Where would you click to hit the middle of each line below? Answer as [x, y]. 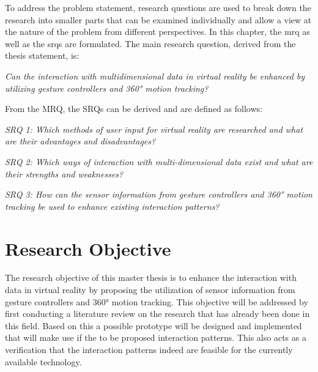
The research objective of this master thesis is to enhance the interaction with [151, 277]
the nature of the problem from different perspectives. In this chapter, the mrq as [157, 32]
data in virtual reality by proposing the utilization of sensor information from [150, 290]
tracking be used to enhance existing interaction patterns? [112, 206]
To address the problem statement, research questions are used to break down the [158, 7]
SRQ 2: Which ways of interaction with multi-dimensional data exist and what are [159, 161]
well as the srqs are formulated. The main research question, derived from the [150, 43]
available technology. [43, 361]
